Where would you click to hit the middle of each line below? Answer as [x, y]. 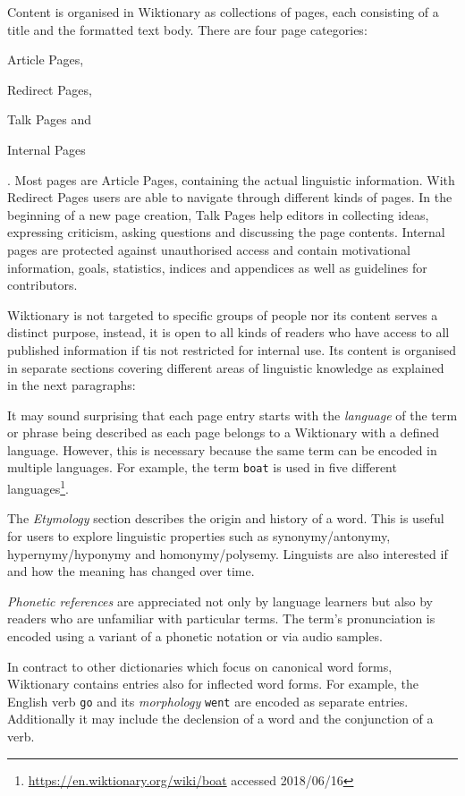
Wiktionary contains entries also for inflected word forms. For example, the [213, 684]
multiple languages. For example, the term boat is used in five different [202, 467]
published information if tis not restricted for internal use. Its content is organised [232, 349]
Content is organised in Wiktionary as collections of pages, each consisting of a [223, 12]
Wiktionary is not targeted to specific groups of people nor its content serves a [223, 314]
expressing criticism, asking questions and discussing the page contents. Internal [226, 232]
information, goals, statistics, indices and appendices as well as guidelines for [217, 267]
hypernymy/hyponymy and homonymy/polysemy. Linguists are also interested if [228, 553]
